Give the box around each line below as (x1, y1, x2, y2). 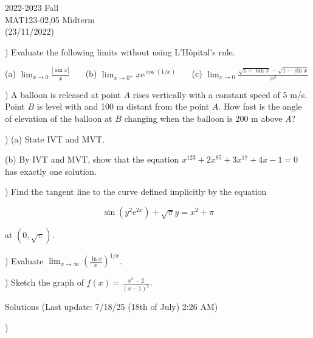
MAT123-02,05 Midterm (5, 13, 95, 26)
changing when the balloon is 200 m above (124, 112, 283, 125)
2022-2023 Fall (5, 1, 59, 13)
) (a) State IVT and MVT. (5, 132, 105, 145)
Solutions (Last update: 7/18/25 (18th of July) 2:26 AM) (5, 300, 218, 313)
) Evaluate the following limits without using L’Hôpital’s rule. (5, 45, 235, 58)
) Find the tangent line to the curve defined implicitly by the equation (5, 185, 267, 198)
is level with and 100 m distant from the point (36, 100, 210, 113)
